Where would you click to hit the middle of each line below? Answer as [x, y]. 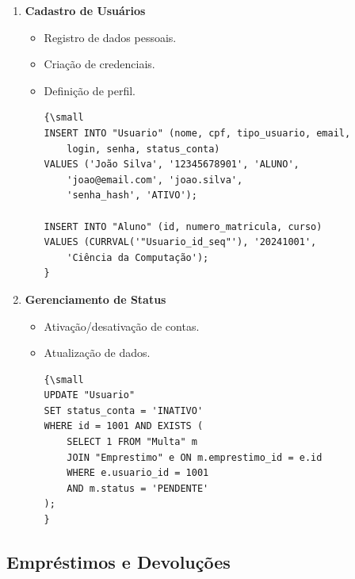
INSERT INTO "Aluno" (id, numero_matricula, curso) [183, 226]
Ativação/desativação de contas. [122, 326]
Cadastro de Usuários [85, 10]
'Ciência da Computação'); [138, 257]
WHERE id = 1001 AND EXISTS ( [124, 426]
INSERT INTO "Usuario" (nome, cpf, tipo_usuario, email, [197, 133]
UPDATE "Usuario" [90, 395]
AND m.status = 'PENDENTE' [138, 488]
